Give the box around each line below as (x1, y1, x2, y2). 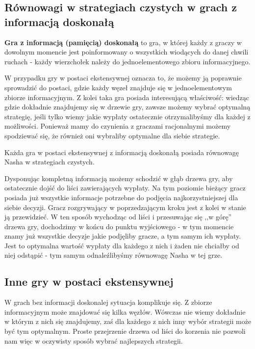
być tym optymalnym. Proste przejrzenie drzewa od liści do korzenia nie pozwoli (4, 326, 246, 336)
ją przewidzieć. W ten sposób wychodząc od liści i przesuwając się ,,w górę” (4, 212, 232, 222)
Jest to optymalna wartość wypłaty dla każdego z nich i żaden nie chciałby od (4, 240, 239, 250)
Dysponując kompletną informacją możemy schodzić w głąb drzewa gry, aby (4, 173, 233, 183)
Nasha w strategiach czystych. (4, 157, 95, 167)
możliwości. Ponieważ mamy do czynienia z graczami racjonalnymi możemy (4, 121, 231, 131)
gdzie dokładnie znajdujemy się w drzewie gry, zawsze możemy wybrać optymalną (4, 102, 251, 112)
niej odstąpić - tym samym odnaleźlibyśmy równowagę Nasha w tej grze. (4, 250, 223, 260)
